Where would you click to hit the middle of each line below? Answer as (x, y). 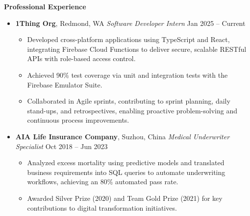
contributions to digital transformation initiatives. (102, 207)
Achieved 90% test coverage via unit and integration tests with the (127, 75)
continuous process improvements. (78, 120)
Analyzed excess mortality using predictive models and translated (126, 162)
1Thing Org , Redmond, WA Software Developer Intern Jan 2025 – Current (130, 23)
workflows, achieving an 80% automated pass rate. (103, 182)
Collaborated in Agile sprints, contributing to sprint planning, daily (129, 101)
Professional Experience (45, 6)
